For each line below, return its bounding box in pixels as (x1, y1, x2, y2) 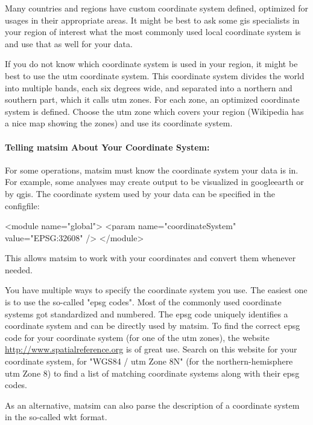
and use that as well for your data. (5, 37, 133, 50)
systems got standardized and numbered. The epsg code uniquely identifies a (5, 307, 288, 320)
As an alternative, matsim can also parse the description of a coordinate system (5, 398, 300, 411)
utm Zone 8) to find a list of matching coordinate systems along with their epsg (5, 366, 300, 379)
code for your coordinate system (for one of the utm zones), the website (5, 331, 270, 343)
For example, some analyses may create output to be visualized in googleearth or (5, 175, 304, 188)
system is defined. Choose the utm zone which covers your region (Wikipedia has (5, 105, 304, 117)
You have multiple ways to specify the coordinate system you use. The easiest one (5, 284, 308, 296)
